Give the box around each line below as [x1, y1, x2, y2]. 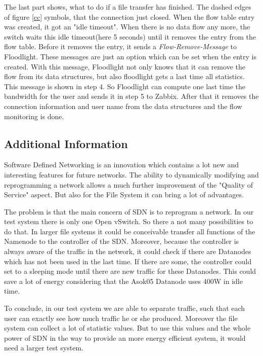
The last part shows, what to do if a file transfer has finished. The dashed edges [4, 2, 251, 12]
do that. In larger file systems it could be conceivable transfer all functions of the [4, 226, 255, 236]
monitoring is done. [4, 111, 64, 121]
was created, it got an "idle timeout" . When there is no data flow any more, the [4, 21, 250, 32]
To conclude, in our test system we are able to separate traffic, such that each [4, 303, 245, 313]
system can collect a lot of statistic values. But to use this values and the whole [4, 323, 251, 333]
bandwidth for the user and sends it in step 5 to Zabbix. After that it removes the [4, 91, 259, 101]
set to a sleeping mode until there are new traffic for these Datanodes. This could [4, 266, 256, 276]
